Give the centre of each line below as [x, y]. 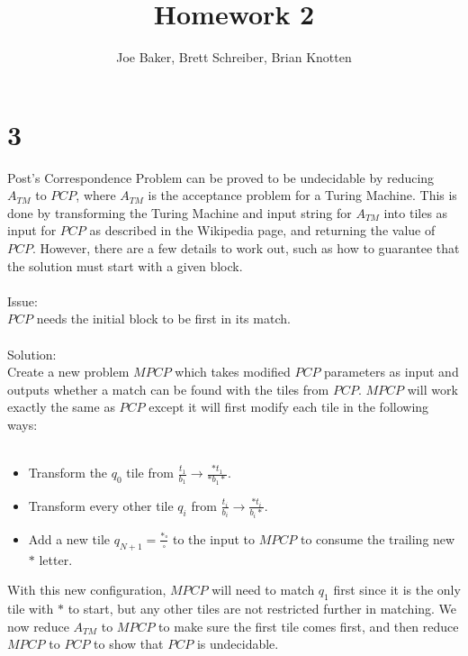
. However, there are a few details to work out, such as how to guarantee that [246, 248]
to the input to [214, 538]
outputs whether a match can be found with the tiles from [168, 389]
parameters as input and [391, 372]
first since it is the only [397, 590]
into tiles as [416, 212]
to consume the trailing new [378, 538]
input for [32, 230]
